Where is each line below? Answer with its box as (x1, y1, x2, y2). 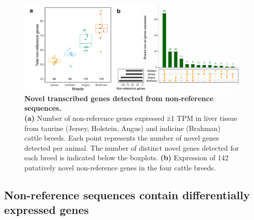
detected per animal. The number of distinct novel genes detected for (24, 142, 239, 153)
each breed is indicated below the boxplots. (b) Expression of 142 (24, 152, 229, 163)
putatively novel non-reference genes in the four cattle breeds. (24, 162, 216, 172)
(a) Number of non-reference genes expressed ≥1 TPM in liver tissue (24, 113, 237, 123)
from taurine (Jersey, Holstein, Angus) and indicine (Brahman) (24, 122, 221, 133)
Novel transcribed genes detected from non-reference (24, 93, 213, 103)
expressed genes (4, 202, 89, 217)
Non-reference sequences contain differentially (4, 187, 250, 202)
